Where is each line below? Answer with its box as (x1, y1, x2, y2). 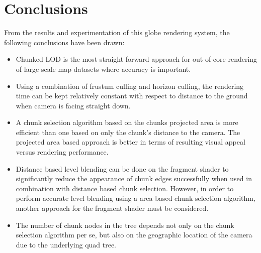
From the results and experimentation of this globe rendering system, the (4, 27, 230, 38)
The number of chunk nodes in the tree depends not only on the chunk (16, 219, 234, 230)
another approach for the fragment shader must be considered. (16, 203, 209, 213)
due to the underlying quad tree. (16, 239, 117, 249)
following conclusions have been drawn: (4, 37, 125, 47)
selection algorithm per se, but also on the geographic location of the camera (16, 229, 252, 240)
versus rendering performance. (16, 147, 109, 157)
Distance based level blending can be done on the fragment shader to (16, 163, 229, 174)
